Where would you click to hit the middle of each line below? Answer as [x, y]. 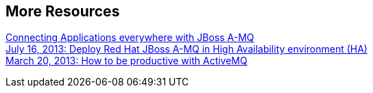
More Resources [63, 11]
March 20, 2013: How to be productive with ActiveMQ [127, 61]
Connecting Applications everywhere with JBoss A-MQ [130, 38]
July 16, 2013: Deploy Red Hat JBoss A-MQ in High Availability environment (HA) [186, 49]
